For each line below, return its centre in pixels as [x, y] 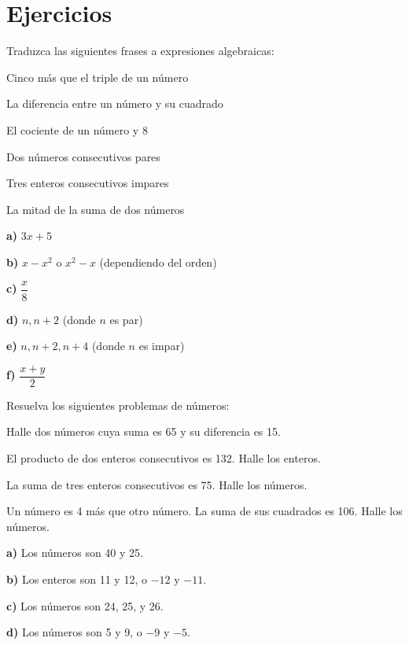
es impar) [162, 346]
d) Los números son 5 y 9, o [74, 632]
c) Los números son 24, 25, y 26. [85, 605]
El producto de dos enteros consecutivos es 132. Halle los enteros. [164, 457]
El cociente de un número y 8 [77, 129]
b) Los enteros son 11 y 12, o [77, 579]
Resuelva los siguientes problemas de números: [118, 405]
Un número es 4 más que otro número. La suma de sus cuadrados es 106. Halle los [204, 511]
